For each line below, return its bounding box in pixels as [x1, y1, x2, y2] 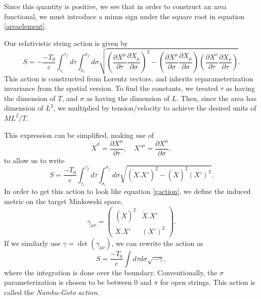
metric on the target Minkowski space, [4, 195, 123, 206]
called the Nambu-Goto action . [4, 286, 100, 297]
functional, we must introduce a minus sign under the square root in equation [4, 11, 245, 21]
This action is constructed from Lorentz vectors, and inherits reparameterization [4, 73, 253, 83]
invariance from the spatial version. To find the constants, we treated [4, 83, 218, 93]
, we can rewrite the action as [111, 237, 203, 248]
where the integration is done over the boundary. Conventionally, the [4, 267, 217, 277]
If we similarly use [4, 237, 61, 248]
